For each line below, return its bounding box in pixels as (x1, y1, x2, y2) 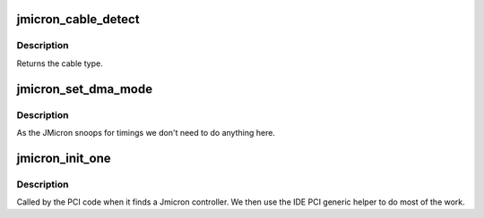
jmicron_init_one (16, 150, 111, 165)
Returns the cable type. (16, 58, 103, 69)
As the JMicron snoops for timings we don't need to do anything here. (16, 127, 275, 138)
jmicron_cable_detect (16, 12, 140, 27)
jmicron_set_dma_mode (16, 81, 152, 96)
